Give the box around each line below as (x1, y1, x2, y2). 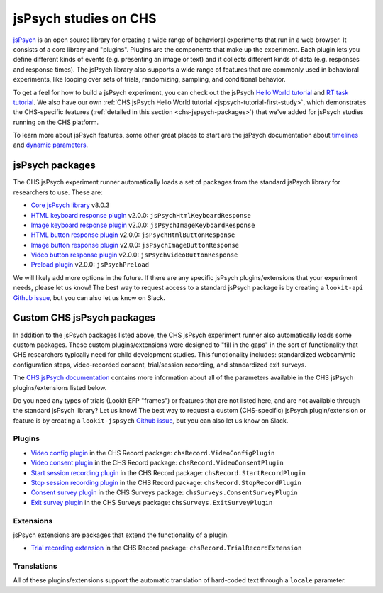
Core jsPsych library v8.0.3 (30, 201, 110, 209)
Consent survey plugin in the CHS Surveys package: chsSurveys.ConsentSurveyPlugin (30, 488, 298, 497)
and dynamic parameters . (13, 140, 89, 149)
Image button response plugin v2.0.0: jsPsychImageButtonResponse (30, 240, 239, 249)
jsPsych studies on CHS (13, 11, 157, 26)
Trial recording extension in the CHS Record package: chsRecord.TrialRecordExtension (30, 543, 302, 553)
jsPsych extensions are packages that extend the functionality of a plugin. (13, 531, 230, 539)
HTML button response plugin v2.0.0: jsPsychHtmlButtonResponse (30, 231, 235, 239)
